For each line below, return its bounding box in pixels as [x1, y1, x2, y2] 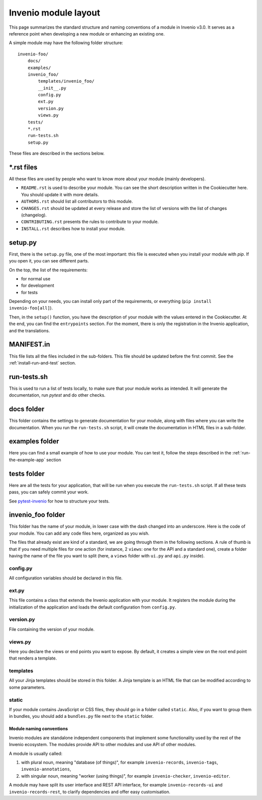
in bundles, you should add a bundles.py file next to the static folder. [9, 713, 154, 719]
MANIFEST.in [9, 340, 50, 348]
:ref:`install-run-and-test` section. [9, 360, 76, 365]
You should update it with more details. [21, 191, 99, 197]
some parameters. [9, 684, 46, 690]
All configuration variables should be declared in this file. [9, 575, 123, 581]
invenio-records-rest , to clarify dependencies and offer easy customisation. [9, 789, 171, 795]
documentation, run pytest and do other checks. [9, 392, 106, 398]
